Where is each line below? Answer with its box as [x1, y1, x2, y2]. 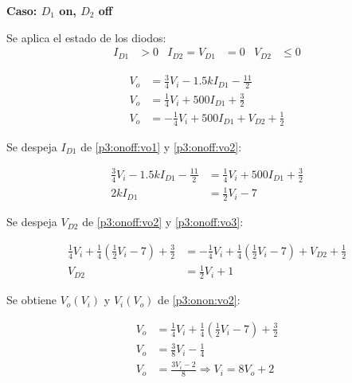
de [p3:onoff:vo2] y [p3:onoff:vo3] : [82, 213, 244, 230]
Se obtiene [6, 291, 57, 308]
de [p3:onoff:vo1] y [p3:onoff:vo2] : [80, 138, 242, 154]
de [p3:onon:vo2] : [158, 291, 241, 308]
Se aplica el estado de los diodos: [6, 29, 166, 45]
